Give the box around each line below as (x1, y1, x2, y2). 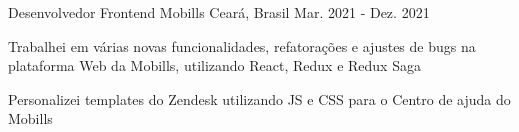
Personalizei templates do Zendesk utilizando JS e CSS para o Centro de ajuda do (8, 88, 511, 109)
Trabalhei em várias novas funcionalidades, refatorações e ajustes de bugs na (8, 35, 476, 56)
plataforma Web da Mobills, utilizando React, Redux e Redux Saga (8, 55, 421, 76)
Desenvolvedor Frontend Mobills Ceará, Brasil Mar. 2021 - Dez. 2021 (8, 2, 430, 22)
